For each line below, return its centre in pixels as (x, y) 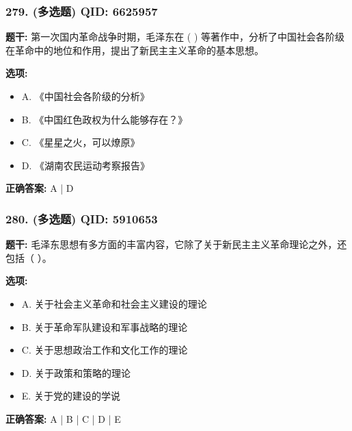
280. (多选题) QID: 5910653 (82, 218)
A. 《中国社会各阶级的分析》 (85, 96)
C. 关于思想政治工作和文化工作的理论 (105, 350)
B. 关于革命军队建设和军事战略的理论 (105, 327)
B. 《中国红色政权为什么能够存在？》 (105, 119)
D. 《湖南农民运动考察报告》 (86, 165)
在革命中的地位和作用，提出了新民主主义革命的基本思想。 (135, 50)
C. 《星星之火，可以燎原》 (81, 142)
